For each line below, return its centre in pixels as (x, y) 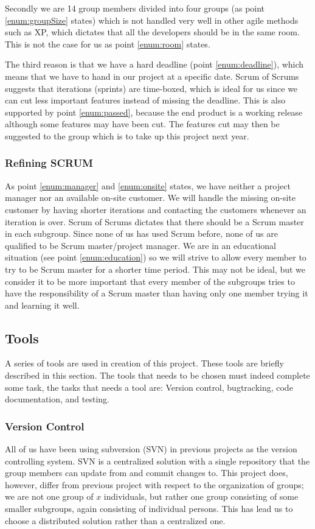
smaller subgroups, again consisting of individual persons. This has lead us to (149, 509)
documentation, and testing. (57, 399)
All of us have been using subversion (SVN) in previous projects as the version (151, 449)
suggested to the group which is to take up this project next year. (127, 135)
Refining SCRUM (49, 163)
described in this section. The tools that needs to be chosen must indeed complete (157, 375)
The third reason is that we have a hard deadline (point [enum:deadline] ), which (154, 64)
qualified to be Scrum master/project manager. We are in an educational (140, 245)
